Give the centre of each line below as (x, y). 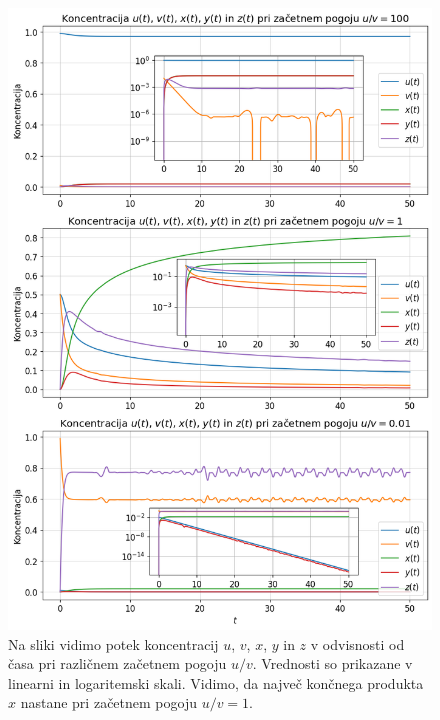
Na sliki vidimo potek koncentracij (113, 643)
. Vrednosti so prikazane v (332, 663)
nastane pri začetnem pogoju (108, 702)
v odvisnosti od (357, 643)
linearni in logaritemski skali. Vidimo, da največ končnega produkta (216, 682)
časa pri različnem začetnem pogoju (117, 663)
